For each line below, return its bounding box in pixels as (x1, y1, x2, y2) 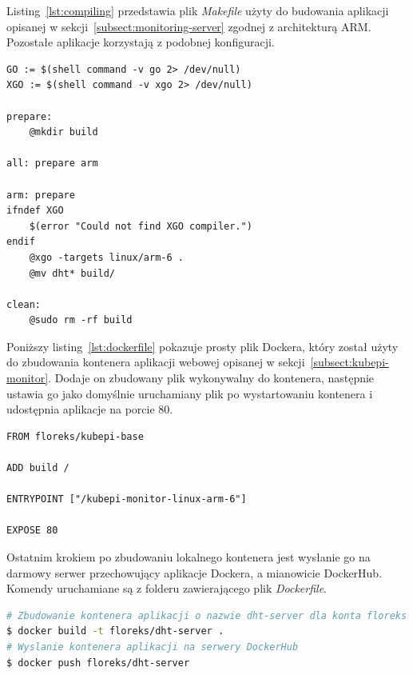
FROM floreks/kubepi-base (6, 430, 144, 442)
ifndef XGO (6, 205, 64, 217)
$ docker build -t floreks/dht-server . (6, 625, 224, 637)
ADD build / (6, 462, 69, 474)
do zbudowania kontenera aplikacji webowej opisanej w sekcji (6, 353, 305, 370)
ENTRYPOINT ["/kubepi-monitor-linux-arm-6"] (6, 493, 247, 505)
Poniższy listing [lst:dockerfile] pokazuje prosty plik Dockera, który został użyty (6, 337, 399, 354)
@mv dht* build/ (29, 267, 116, 279)
